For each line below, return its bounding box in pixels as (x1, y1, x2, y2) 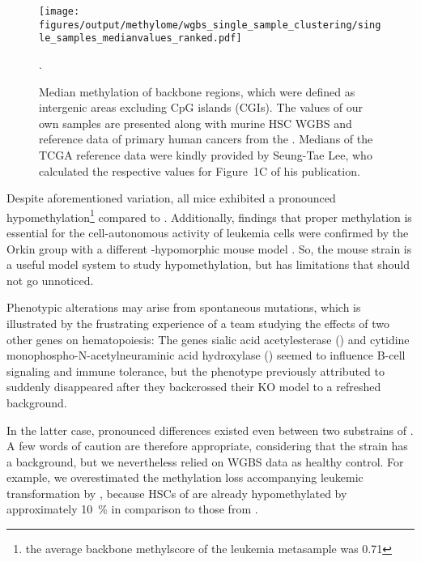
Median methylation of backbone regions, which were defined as (39, 83, 355, 100)
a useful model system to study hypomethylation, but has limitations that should (6, 256, 410, 273)
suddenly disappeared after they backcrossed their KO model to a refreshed (6, 378, 381, 395)
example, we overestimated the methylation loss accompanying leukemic (6, 469, 364, 486)
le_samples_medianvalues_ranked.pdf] (39, 32, 242, 45)
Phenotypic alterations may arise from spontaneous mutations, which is (6, 299, 361, 316)
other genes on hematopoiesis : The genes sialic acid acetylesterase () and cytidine (6, 330, 410, 347)
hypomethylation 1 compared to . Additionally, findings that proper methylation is (6, 206, 412, 225)
